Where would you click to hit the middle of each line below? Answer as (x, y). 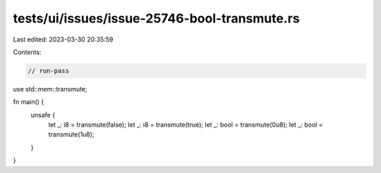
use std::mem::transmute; (50, 89)
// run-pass (49, 71)
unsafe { (43, 115)
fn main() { (29, 102)
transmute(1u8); (71, 134)
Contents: (27, 52)
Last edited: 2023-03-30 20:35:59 (63, 39)
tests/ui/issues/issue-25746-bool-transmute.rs (156, 18)
